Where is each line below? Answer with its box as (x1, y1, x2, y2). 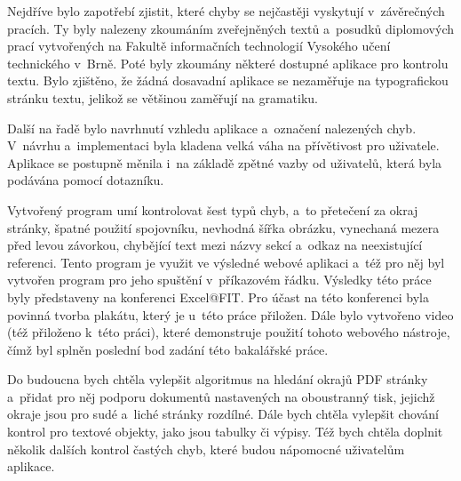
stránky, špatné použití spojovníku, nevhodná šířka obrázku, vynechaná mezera (7, 218, 440, 236)
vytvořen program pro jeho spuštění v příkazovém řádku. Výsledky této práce (7, 270, 432, 289)
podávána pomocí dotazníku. (7, 171, 164, 189)
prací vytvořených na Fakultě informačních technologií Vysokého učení (7, 36, 391, 55)
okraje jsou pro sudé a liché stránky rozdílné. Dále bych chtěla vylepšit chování (7, 405, 439, 423)
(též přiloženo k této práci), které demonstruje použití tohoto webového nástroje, (7, 323, 450, 341)
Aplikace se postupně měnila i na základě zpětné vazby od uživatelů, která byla (7, 153, 442, 172)
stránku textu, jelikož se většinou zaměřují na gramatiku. (7, 88, 318, 107)
